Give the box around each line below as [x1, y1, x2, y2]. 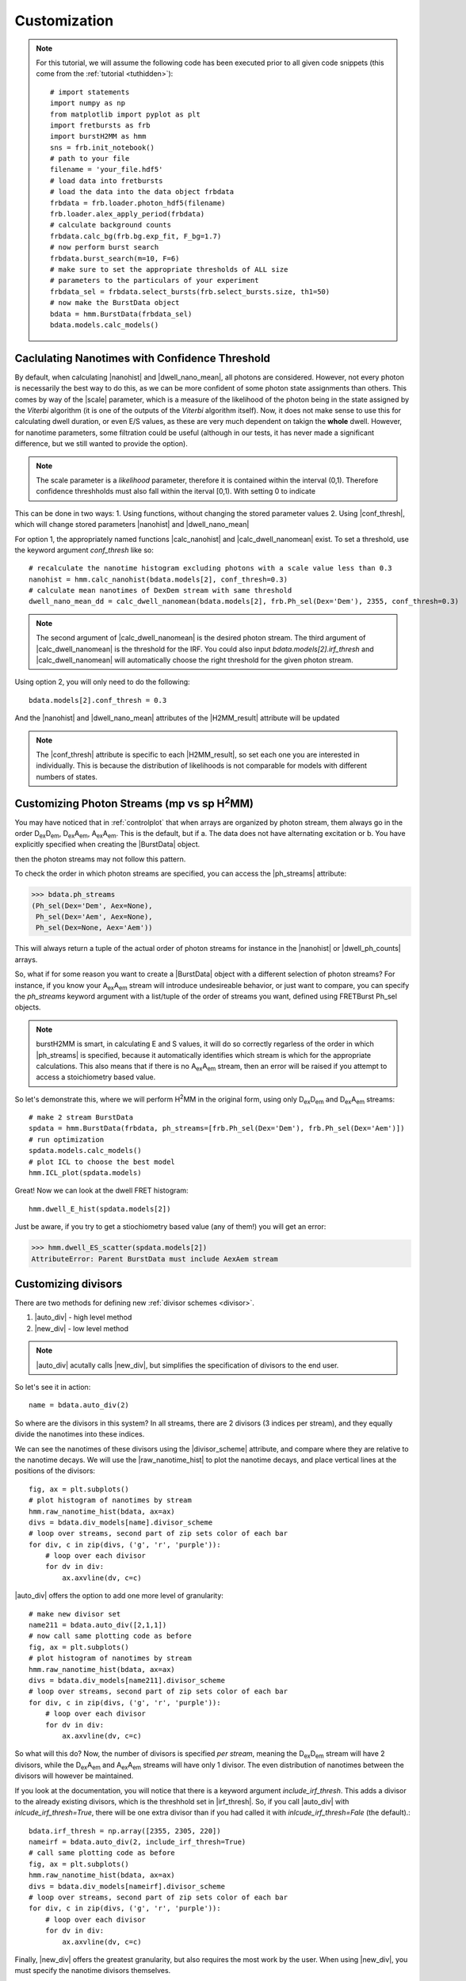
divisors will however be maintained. [14, 1771, 134, 1781]
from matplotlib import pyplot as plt [50, 109, 201, 119]
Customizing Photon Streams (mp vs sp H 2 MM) [14, 794, 254, 810]
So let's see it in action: [14, 1383, 91, 1392]
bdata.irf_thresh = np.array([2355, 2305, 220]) [29, 1826, 221, 1835]
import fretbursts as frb [50, 120, 151, 130]
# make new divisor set [29, 1609, 121, 1618]
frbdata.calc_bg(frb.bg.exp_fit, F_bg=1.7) [50, 231, 222, 241]
